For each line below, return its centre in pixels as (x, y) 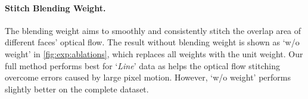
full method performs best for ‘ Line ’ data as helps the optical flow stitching (142, 65)
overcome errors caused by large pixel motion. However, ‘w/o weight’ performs (148, 77)
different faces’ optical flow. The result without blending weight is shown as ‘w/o (152, 42)
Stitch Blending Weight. (55, 7)
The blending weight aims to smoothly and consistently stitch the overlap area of (153, 30)
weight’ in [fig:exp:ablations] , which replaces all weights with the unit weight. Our (154, 53)
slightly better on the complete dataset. (77, 89)
